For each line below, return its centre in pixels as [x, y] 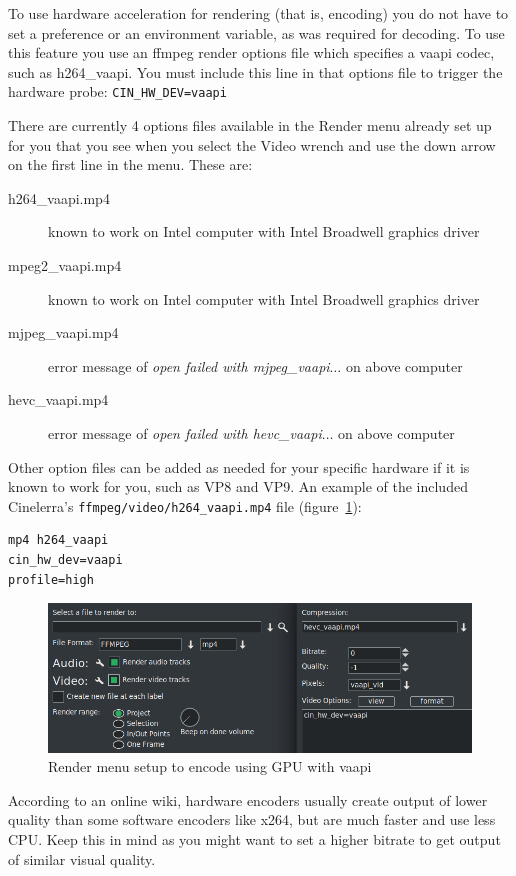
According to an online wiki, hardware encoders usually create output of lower [248, 799]
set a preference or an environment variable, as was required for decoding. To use [256, 32]
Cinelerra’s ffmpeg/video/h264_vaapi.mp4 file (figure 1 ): [185, 505]
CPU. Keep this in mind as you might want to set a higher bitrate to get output [254, 839]
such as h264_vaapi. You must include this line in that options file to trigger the [255, 71]
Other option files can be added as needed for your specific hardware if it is [239, 466]
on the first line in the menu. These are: [130, 164]
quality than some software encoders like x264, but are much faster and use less [252, 819]
